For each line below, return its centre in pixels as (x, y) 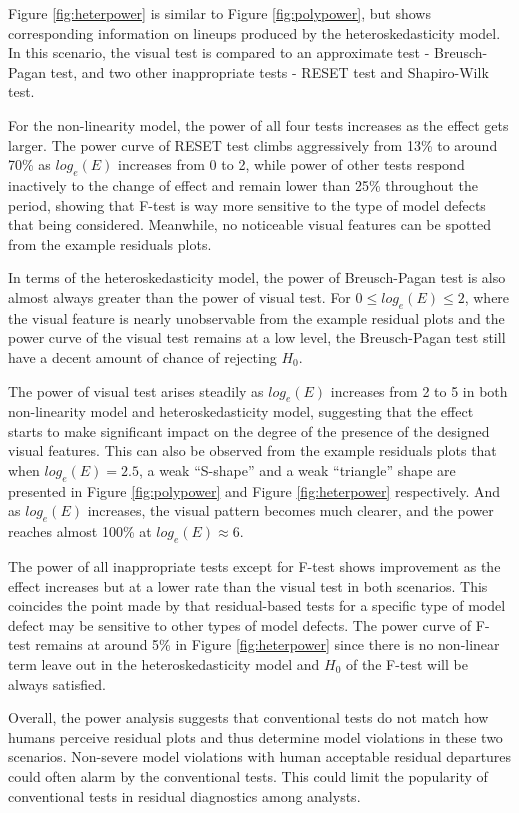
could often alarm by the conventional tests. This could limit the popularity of (248, 776)
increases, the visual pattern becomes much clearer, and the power (290, 510)
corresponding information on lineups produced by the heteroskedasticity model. (254, 32)
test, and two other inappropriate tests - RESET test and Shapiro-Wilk (269, 71)
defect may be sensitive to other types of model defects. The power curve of (240, 624)
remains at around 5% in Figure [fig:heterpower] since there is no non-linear (267, 644)
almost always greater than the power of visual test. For (179, 296)
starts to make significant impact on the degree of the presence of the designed (249, 430)
